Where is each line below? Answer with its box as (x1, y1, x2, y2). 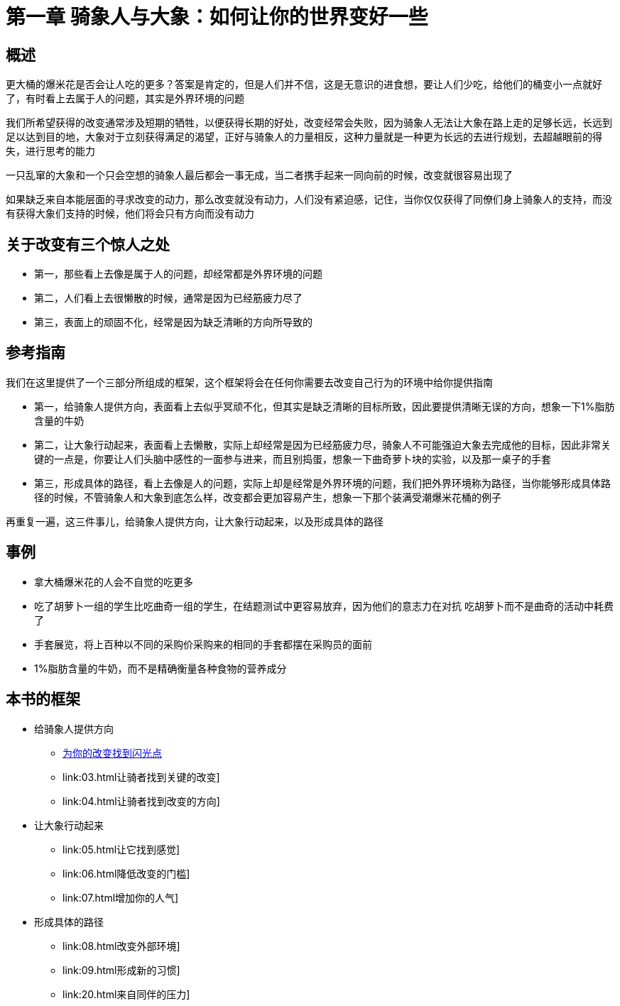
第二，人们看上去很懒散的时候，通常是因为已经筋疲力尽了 (34, 292, 303, 305)
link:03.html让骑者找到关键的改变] (62, 770, 220, 783)
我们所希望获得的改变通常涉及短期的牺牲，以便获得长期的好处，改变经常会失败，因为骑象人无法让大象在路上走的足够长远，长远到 (6, 116, 612, 129)
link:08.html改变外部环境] (62, 939, 180, 952)
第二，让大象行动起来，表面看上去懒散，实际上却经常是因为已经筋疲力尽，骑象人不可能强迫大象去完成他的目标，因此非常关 (34, 438, 611, 451)
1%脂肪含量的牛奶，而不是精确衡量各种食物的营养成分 (34, 662, 287, 674)
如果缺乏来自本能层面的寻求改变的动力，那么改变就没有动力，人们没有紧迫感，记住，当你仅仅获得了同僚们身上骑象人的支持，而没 (6, 193, 612, 206)
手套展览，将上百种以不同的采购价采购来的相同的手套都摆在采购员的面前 (34, 638, 372, 650)
